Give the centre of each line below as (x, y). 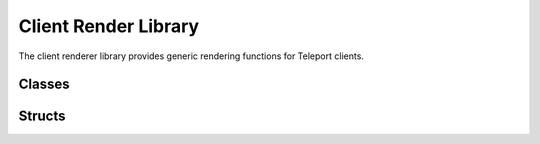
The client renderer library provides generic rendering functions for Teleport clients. (191, 56)
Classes (44, 84)
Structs (42, 116)
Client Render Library (109, 26)
